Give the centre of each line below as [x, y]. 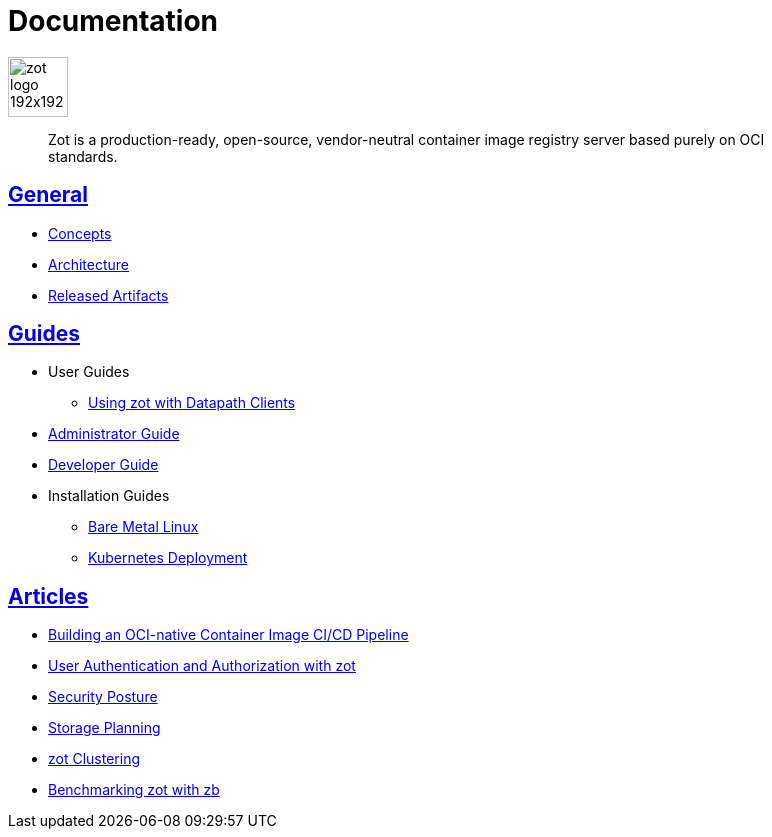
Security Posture [103, 697]
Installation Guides [109, 496]
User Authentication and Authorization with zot [202, 666]
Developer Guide [103, 465]
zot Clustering [94, 759]
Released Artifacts [108, 295]
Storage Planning [104, 728]
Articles [48, 596]
